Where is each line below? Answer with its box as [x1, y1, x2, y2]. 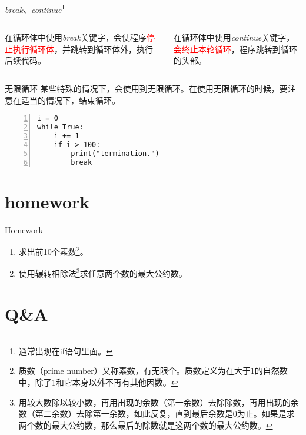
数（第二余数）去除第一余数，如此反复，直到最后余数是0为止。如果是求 [18, 407, 295, 420]
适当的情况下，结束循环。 [21, 94, 120, 106]
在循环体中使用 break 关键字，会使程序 [5, 31, 147, 44]
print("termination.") [71, 149, 159, 158]
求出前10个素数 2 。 [18, 244, 88, 257]
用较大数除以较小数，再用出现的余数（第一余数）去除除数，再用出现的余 [18, 396, 299, 408]
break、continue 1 [5, 2, 65, 15]
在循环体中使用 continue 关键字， [173, 31, 295, 44]
